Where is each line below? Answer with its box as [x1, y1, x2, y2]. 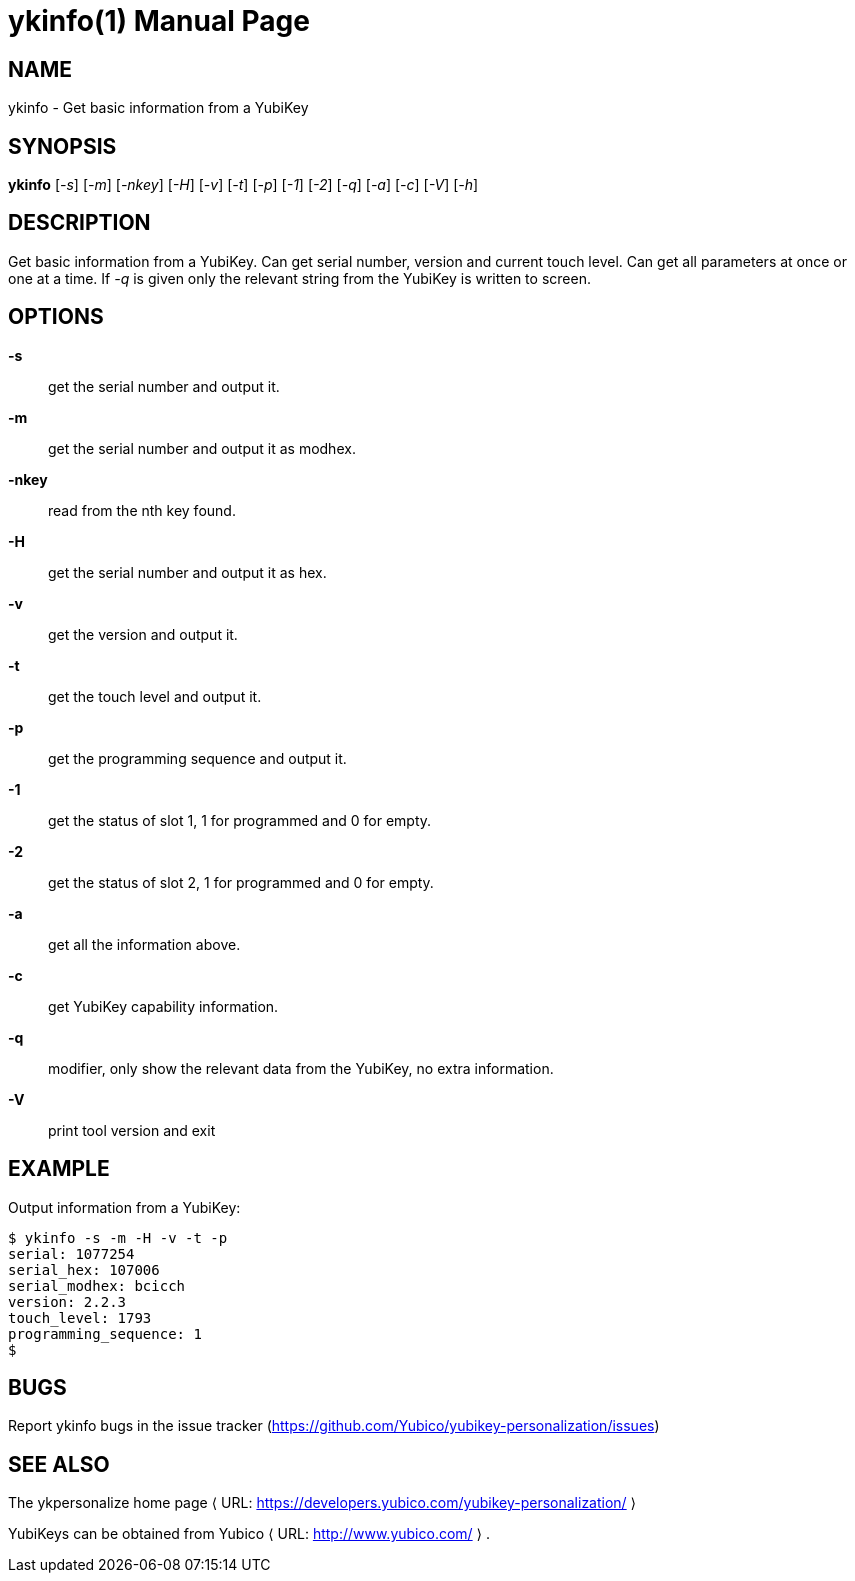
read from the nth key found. [48, 501, 236, 519]
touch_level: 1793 [8, 1309, 152, 1326]
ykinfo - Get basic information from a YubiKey [8, 99, 309, 117]
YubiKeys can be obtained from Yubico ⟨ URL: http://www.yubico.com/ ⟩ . [8, 1525, 490, 1543]
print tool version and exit [48, 1121, 216, 1139]
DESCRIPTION [8, 210, 151, 236]
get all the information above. [48, 935, 241, 953]
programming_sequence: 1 [8, 1325, 202, 1342]
